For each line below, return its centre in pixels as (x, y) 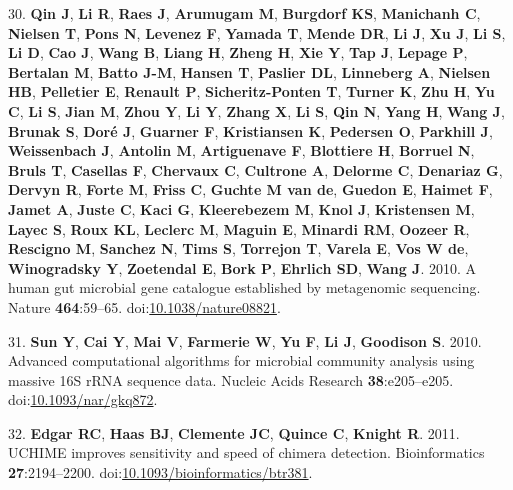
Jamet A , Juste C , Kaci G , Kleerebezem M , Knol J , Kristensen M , (241, 208)
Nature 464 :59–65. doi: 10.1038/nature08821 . (144, 306)
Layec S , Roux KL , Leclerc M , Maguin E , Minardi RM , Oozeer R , (239, 228)
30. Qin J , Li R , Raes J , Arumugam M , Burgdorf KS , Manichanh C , (244, 13)
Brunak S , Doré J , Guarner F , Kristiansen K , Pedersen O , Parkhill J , (250, 130)
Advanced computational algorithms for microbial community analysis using (241, 360)
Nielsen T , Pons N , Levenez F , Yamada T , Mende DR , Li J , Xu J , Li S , (257, 32)
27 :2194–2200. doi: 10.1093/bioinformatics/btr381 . (160, 472)
